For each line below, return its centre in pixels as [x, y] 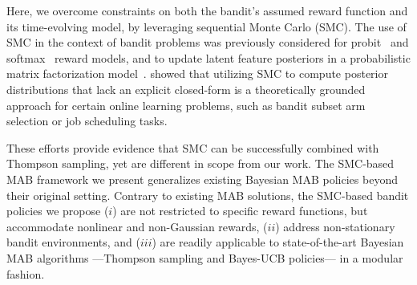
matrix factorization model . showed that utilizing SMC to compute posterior [197, 73]
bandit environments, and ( [73, 242]
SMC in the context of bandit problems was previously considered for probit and [208, 42]
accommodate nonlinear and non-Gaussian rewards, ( [137, 226]
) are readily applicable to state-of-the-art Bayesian [278, 242]
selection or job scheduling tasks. [87, 121]
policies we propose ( [58, 211]
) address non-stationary [335, 226]
